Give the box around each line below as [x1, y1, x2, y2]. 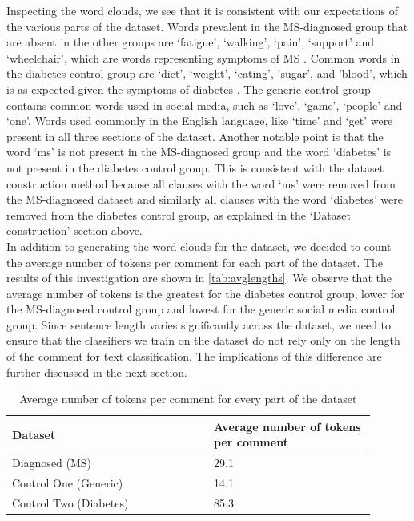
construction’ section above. [6, 222, 143, 239]
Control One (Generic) [12, 475, 123, 491]
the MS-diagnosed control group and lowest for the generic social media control [6, 301, 396, 317]
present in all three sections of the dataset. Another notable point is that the [6, 127, 384, 144]
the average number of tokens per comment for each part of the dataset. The [6, 253, 384, 270]
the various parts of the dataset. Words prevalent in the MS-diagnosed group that [6, 18, 408, 34]
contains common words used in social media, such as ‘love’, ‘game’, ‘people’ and [6, 96, 403, 113]
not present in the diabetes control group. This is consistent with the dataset [6, 159, 384, 176]
